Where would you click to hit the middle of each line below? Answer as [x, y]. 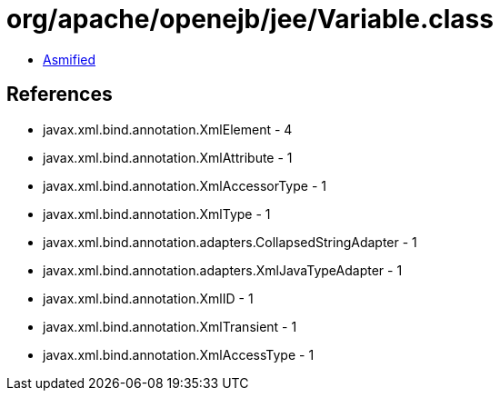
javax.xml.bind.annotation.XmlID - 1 [148, 298]
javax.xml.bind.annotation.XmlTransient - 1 [170, 326]
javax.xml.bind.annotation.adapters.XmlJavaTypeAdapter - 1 [223, 270]
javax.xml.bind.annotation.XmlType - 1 [157, 214]
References [60, 95]
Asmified [70, 59]
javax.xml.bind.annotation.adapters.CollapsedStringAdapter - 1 [230, 242]
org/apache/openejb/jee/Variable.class [250, 19]
